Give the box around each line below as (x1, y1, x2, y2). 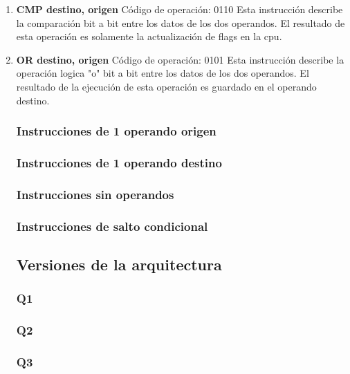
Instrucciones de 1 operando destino (16, 153, 222, 171)
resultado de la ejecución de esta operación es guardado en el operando (16, 79, 317, 93)
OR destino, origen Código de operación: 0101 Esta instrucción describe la (16, 52, 344, 66)
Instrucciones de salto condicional (16, 217, 208, 234)
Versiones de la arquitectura (16, 253, 222, 274)
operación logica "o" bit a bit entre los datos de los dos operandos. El (16, 66, 309, 80)
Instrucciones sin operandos (16, 185, 174, 203)
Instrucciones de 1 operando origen (16, 122, 217, 140)
